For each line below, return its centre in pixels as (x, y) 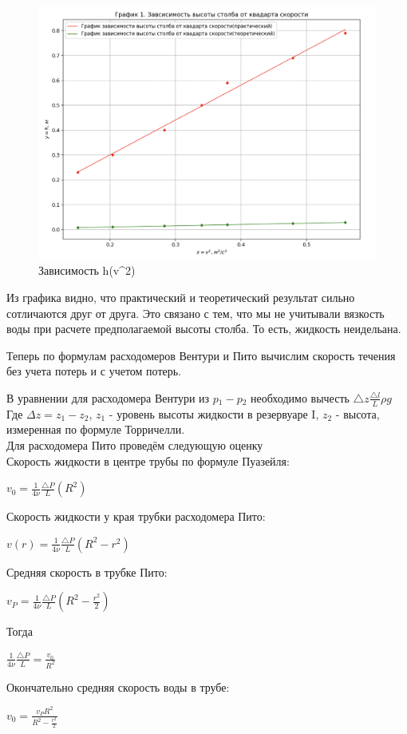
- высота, (358, 413)
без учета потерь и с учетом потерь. (94, 371)
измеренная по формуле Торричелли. (96, 429)
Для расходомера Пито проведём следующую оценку (135, 444)
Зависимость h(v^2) (87, 270)
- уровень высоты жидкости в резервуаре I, (214, 413)
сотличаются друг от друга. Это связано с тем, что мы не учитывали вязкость (196, 313)
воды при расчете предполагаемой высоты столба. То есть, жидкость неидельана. (204, 329)
